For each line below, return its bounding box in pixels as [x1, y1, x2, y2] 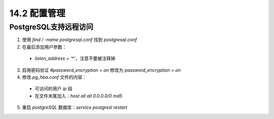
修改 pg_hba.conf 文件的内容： [22, 74, 87, 80]
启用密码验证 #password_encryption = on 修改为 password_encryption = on [22, 67, 181, 73]
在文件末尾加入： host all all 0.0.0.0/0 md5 [35, 93, 123, 99]
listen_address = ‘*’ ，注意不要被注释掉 [35, 55, 116, 62]
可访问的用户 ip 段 [35, 85, 73, 92]
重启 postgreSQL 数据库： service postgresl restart [22, 104, 128, 110]
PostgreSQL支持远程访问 [9, 22, 93, 32]
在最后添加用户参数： [22, 44, 67, 50]
